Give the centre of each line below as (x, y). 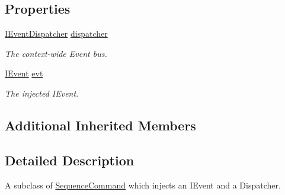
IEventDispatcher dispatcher (56, 33)
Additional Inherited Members (100, 125)
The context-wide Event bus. (56, 53)
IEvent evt (24, 73)
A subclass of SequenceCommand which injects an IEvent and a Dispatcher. (143, 185)
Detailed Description (70, 160)
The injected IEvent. (42, 93)
